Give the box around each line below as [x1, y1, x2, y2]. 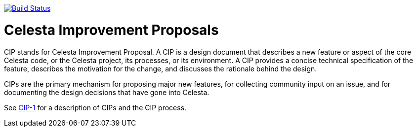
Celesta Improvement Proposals [4, 21, 219, 38]
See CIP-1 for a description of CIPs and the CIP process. [4, 103, 187, 112]
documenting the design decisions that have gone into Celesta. [4, 88, 209, 97]
